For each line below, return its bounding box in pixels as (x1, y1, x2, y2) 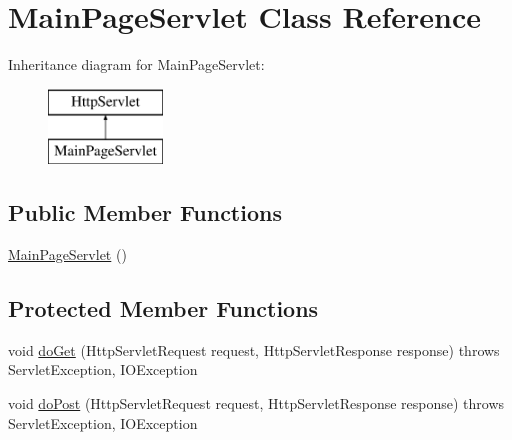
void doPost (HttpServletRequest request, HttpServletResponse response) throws (8, 393, 505, 414)
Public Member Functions (8, 197, 282, 228)
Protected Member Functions (8, 293, 319, 324)
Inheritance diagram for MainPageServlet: (8, 54, 265, 75)
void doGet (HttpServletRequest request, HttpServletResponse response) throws (8, 339, 500, 360)
